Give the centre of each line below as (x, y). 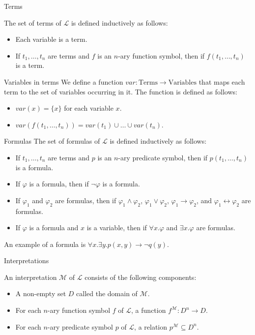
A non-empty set (41, 293)
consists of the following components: (141, 277)
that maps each (222, 81)
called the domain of (107, 293)
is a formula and (54, 228)
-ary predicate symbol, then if (163, 157)
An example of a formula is (45, 244)
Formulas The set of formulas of (52, 141)
